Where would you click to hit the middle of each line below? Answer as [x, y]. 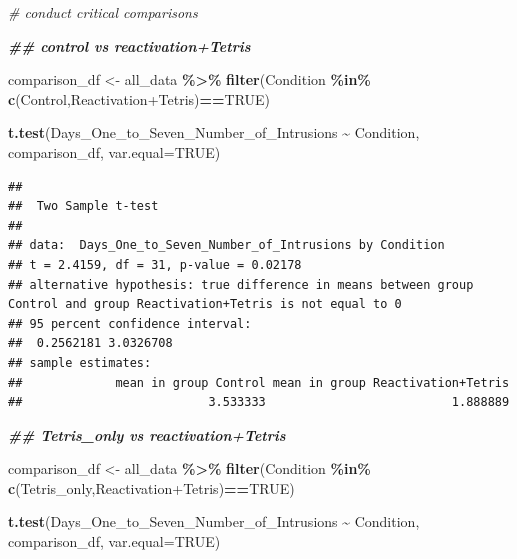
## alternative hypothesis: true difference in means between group [241, 284]
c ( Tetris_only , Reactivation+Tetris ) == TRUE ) [151, 487]
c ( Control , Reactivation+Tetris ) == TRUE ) [139, 98]
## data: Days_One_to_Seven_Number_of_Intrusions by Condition [226, 245]
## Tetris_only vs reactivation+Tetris [147, 434]
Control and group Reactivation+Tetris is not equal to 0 [205, 304]
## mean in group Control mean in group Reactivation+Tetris [259, 382]
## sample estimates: [80, 362]
